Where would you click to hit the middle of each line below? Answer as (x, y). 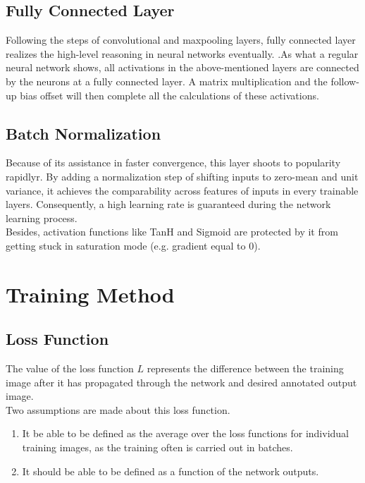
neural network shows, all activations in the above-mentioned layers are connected (182, 67)
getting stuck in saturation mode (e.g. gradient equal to (126, 245)
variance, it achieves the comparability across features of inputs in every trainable (182, 190)
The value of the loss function (70, 368)
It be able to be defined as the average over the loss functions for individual (185, 433)
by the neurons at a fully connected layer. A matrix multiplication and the (167, 81)
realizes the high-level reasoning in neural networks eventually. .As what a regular (182, 53)
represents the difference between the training (245, 368)
